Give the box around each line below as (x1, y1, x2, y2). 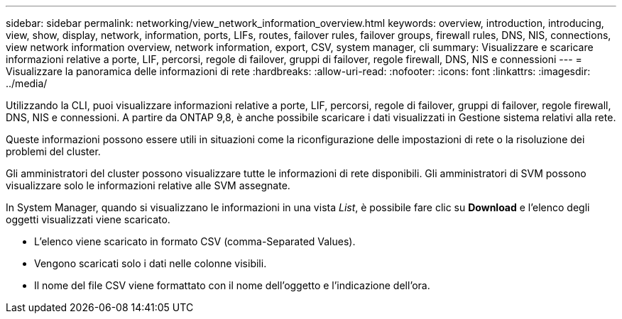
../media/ (6, 77, 48, 89)
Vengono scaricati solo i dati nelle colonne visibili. (34, 257, 267, 269)
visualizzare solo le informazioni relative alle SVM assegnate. (6, 179, 290, 191)
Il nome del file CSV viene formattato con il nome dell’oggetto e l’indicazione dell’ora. (34, 279, 430, 291)
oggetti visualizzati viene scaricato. (6, 213, 170, 225)
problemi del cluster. (6, 145, 101, 157)
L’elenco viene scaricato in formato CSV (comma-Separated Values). (34, 235, 356, 247)
